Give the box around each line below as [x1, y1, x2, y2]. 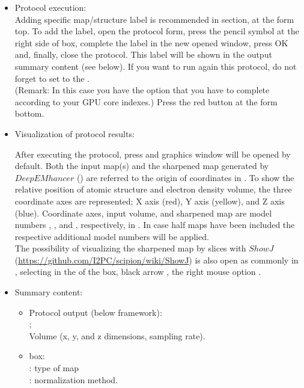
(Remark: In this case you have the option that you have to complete [14, 84, 270, 96]
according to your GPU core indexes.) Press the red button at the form [14, 95, 278, 108]
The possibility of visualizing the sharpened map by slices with [14, 242, 246, 254]
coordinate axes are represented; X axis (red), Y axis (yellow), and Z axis [14, 194, 285, 207]
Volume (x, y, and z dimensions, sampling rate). [29, 329, 205, 342]
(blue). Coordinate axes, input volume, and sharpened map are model [14, 206, 272, 219]
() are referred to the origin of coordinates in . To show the [76, 171, 294, 183]
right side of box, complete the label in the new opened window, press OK [14, 36, 288, 49]
